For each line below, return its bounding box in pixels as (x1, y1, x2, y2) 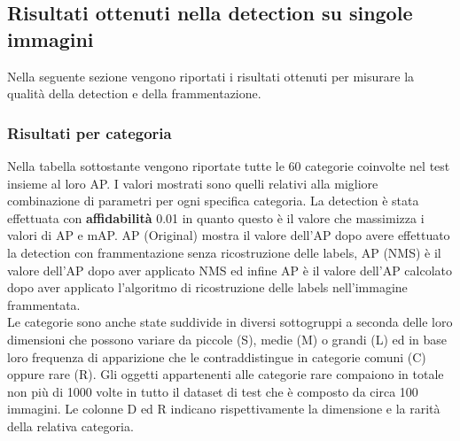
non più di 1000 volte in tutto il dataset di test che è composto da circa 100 (7, 382, 418, 400)
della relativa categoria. (7, 416, 134, 435)
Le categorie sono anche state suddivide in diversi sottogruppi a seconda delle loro (7, 313, 453, 331)
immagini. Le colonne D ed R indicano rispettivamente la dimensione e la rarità (7, 399, 441, 418)
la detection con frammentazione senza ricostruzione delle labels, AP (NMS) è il (7, 243, 441, 261)
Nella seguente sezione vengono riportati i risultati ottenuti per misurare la (7, 66, 415, 85)
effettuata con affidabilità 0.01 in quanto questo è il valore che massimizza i (7, 208, 425, 227)
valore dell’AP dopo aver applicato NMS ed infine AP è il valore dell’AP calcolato (7, 260, 452, 279)
